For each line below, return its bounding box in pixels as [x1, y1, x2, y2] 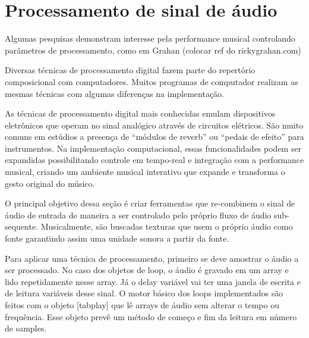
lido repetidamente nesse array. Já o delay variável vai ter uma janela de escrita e [5, 275, 301, 287]
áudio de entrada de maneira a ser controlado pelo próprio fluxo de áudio [5, 208, 272, 221]
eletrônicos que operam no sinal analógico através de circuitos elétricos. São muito [5, 118, 304, 131]
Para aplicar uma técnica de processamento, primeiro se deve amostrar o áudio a [5, 252, 299, 264]
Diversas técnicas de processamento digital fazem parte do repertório [5, 64, 256, 76]
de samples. [5, 322, 47, 334]
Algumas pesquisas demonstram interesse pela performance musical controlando [5, 32, 295, 45]
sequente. [5, 220, 39, 233]
